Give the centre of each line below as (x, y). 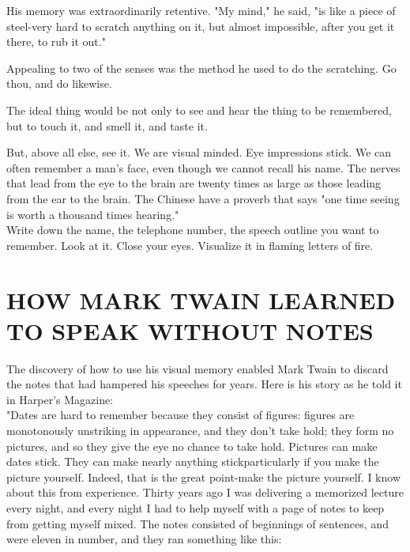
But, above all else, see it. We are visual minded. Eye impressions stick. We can (199, 152)
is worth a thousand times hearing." (93, 214)
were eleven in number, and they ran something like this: (144, 539)
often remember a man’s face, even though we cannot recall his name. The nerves (203, 167)
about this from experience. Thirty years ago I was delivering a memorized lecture (205, 492)
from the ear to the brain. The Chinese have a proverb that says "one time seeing (203, 198)
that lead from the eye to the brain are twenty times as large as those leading (194, 183)
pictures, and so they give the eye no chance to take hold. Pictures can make (192, 446)
